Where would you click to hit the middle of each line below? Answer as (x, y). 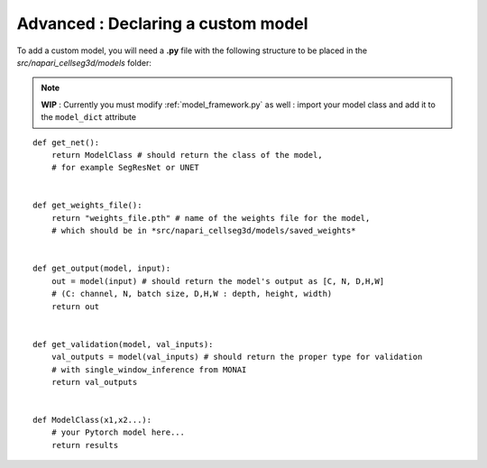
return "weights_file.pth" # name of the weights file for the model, (211, 218)
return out (75, 306)
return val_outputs (94, 382)
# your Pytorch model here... (118, 432)
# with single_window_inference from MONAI (149, 369)
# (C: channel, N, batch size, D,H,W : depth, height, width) (192, 294)
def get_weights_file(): (87, 206)
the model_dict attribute (89, 117)
